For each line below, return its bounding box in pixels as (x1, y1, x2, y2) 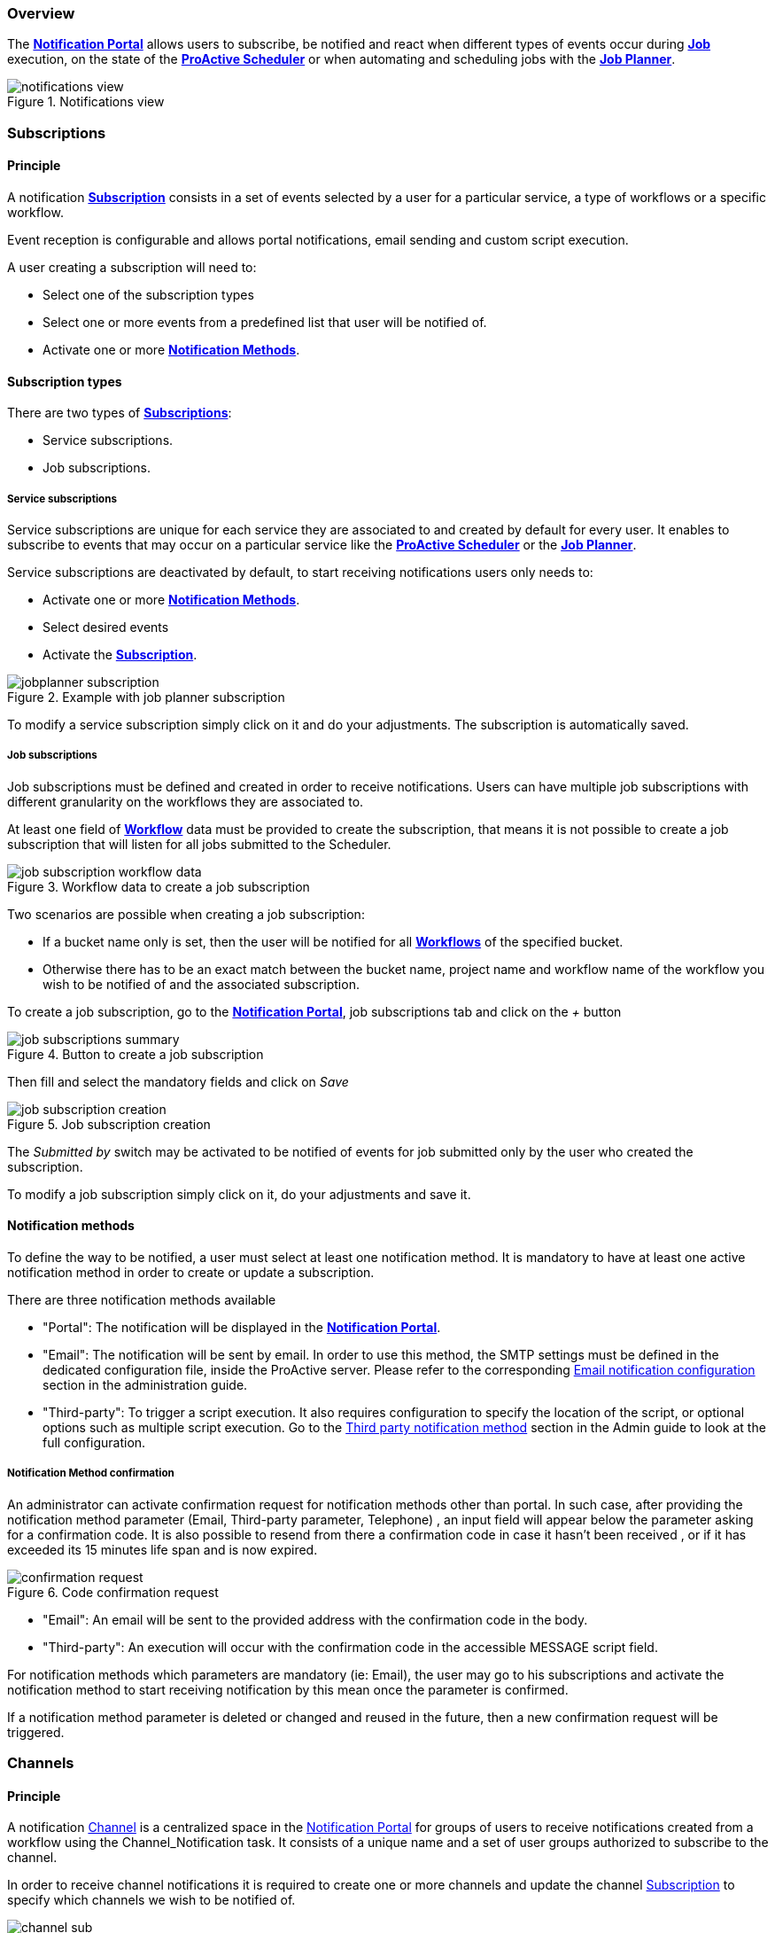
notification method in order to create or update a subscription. (7, 1264, 375, 1280)
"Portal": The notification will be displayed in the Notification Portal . (43, 1319, 441, 1335)
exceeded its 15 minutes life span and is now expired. (7, 1541, 318, 1557)
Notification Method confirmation (7, 1467, 174, 1480)
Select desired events (43, 619, 169, 635)
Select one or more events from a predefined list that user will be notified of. (43, 314, 487, 330)
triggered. (7, 1724, 65, 1740)
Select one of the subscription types (43, 286, 254, 302)
